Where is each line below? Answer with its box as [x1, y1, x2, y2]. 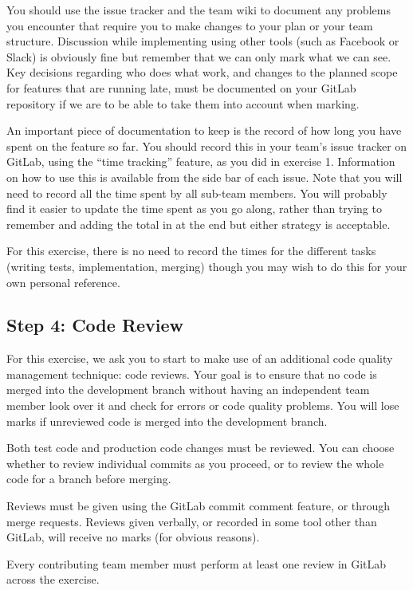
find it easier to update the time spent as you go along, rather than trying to [6, 200, 382, 217]
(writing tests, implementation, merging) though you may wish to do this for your [6, 258, 407, 274]
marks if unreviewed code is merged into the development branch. [6, 412, 328, 429]
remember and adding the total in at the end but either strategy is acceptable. [6, 215, 391, 232]
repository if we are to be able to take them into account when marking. [6, 95, 360, 112]
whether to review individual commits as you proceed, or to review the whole [6, 454, 384, 471]
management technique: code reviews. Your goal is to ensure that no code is [6, 365, 377, 382]
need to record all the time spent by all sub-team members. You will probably [6, 184, 387, 201]
